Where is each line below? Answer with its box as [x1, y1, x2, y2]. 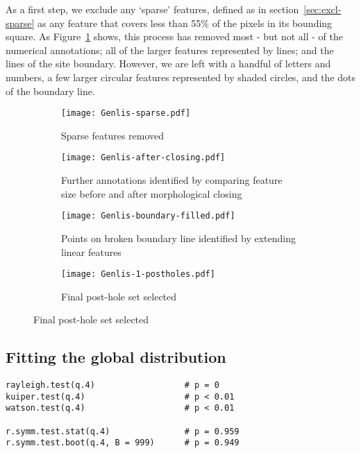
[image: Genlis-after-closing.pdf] [61, 153, 226, 163]
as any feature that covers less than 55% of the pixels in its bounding [37, 15, 333, 30]
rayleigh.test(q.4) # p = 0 [6, 380, 219, 391]
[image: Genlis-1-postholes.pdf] [61, 269, 215, 280]
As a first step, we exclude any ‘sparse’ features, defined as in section [6, 2, 299, 16]
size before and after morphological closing [61, 186, 242, 200]
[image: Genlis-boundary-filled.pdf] [61, 211, 235, 221]
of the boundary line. [6, 83, 95, 98]
